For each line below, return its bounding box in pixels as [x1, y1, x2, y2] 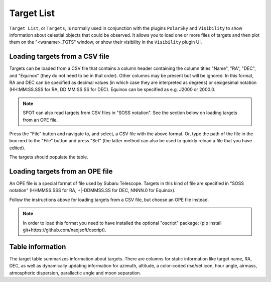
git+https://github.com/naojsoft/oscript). [23, 227, 106, 233]
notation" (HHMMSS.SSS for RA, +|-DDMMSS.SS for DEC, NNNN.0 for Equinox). [9, 187, 176, 194]
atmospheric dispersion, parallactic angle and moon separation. [9, 269, 142, 276]
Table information [9, 242, 66, 251]
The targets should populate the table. [9, 154, 88, 160]
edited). [9, 145, 26, 151]
